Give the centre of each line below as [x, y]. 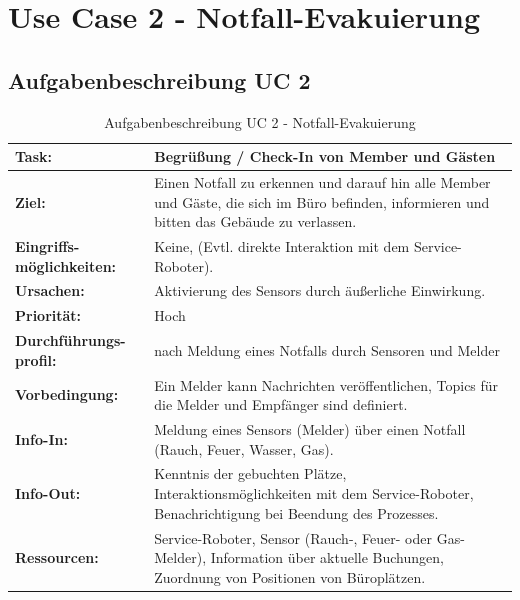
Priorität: [48, 315]
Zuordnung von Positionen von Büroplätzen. [290, 576]
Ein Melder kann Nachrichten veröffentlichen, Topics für [326, 384]
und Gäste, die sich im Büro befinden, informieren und [322, 201]
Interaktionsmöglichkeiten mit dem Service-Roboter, [314, 493]
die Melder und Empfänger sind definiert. [281, 404]
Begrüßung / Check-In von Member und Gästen [325, 156]
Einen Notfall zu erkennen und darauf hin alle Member [322, 182]
